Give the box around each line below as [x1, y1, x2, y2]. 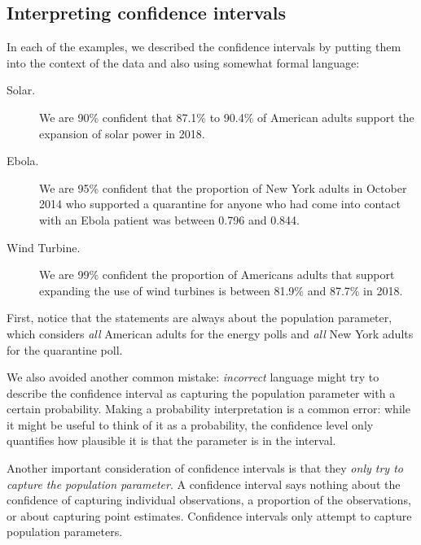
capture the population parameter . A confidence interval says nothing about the [7, 475, 401, 492]
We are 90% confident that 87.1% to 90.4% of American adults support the [39, 108, 414, 125]
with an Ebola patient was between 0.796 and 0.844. [39, 211, 300, 228]
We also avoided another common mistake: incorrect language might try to [7, 368, 379, 386]
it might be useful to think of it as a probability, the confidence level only [7, 416, 374, 433]
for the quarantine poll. [7, 341, 123, 358]
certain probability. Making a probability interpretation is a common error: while [7, 400, 410, 417]
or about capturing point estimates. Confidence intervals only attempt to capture [7, 507, 412, 524]
